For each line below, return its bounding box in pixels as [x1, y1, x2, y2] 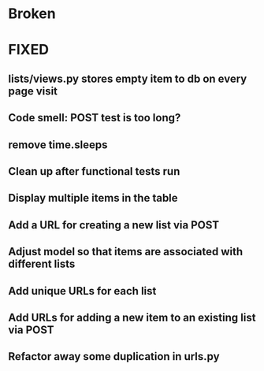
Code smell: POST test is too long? [8, 111, 181, 124]
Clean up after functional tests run [8, 165, 180, 178]
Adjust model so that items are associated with [8, 245, 244, 258]
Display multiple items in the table [8, 191, 179, 205]
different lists [8, 258, 76, 271]
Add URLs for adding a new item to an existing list [8, 310, 256, 324]
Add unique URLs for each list [8, 284, 157, 298]
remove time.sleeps [8, 138, 108, 151]
